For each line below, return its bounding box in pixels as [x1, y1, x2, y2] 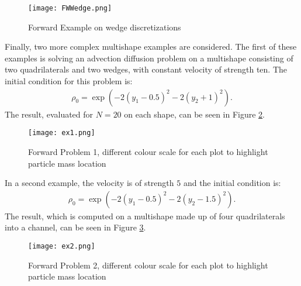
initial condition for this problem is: [5, 75, 133, 87]
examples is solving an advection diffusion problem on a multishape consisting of [5, 51, 293, 64]
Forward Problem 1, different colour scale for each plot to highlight [28, 145, 268, 157]
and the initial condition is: [183, 177, 281, 189]
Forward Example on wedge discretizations [28, 20, 181, 33]
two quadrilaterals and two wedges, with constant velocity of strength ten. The [5, 63, 288, 75]
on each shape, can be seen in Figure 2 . [124, 108, 265, 120]
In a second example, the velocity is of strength [5, 177, 174, 189]
